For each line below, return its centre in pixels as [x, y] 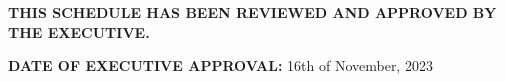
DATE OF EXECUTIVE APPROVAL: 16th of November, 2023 [220, 65]
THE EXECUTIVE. [79, 31]
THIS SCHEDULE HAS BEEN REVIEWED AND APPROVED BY [252, 12]
